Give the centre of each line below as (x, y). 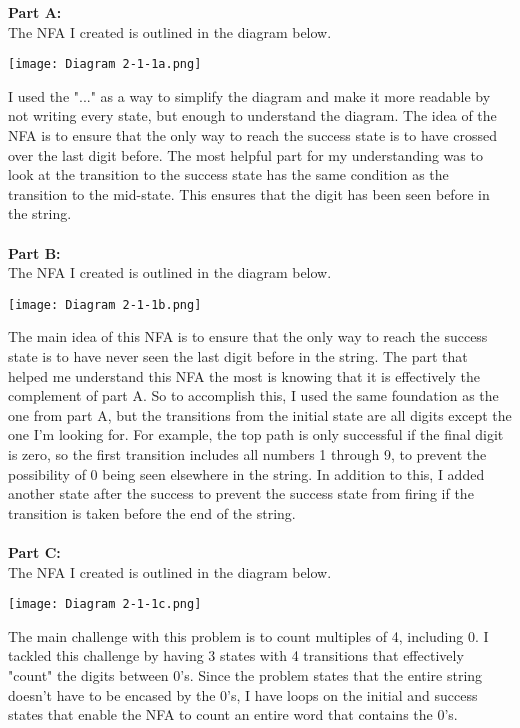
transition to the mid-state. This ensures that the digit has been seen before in (249, 193)
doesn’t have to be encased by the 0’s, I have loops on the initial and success (243, 694)
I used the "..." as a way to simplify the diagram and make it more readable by (249, 95)
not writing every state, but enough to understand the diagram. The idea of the (252, 115)
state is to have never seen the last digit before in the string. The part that (238, 356)
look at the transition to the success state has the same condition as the (228, 174)
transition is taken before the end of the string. (152, 512)
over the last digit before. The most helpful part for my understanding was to (245, 154)
